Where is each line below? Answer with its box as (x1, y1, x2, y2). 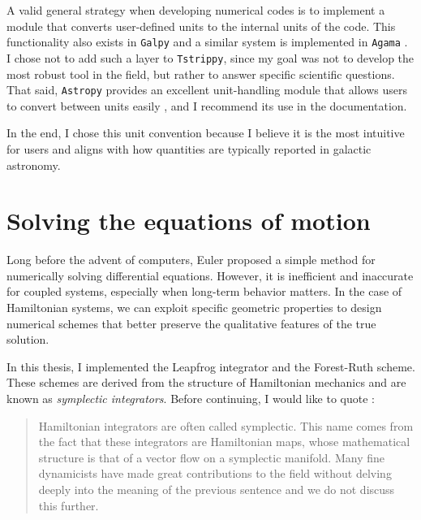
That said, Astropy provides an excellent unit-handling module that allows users (6, 81, 407, 98)
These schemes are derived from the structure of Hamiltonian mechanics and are (6, 374, 406, 391)
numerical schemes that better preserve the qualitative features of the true (6, 314, 376, 331)
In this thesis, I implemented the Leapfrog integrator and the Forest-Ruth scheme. (6, 357, 415, 375)
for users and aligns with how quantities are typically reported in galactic (6, 140, 372, 157)
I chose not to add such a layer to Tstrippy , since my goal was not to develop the (6, 49, 415, 66)
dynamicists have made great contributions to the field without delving (38, 465, 392, 482)
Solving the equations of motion (6, 204, 371, 237)
